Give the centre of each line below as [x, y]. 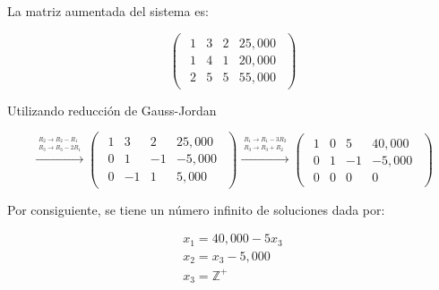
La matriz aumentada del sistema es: [108, 11]
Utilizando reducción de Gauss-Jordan [112, 110]
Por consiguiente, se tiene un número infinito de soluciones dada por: [196, 209]
